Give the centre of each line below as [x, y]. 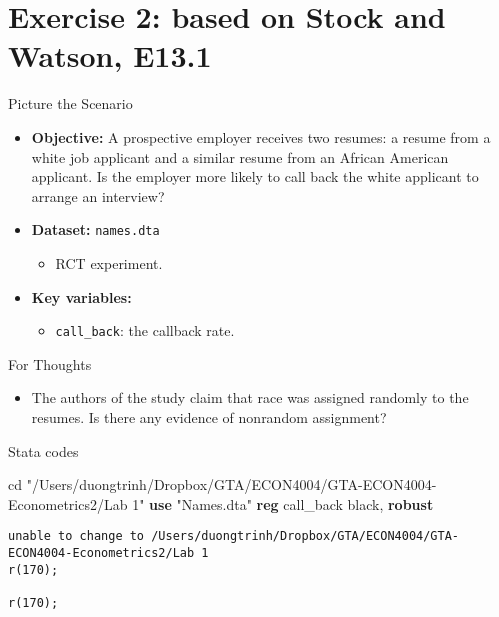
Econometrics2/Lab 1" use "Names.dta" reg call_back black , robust [221, 503]
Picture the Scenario [70, 103]
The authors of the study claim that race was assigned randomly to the [250, 397]
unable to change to [76, 536]
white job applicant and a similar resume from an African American [240, 156]
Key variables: [81, 296]
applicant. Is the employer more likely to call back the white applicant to [255, 176]
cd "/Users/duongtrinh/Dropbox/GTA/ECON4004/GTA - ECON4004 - [222, 484]
